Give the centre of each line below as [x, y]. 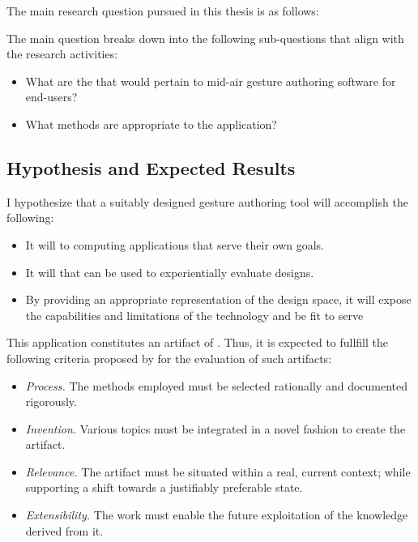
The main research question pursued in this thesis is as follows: [163, 11]
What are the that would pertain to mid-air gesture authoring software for [211, 81]
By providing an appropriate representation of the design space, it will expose [218, 299]
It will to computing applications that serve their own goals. [175, 244]
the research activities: [62, 54]
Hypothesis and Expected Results [151, 167]
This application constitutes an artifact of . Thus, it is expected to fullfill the [198, 342]
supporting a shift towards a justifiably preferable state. [164, 487]
